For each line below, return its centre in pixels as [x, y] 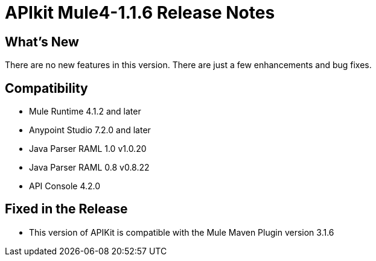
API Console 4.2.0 [65, 186]
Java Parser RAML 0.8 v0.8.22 [89, 168]
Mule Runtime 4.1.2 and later [85, 112]
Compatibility [46, 88]
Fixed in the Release [66, 209]
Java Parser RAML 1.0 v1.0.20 [88, 149]
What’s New [42, 42]
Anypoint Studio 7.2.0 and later [90, 130]
